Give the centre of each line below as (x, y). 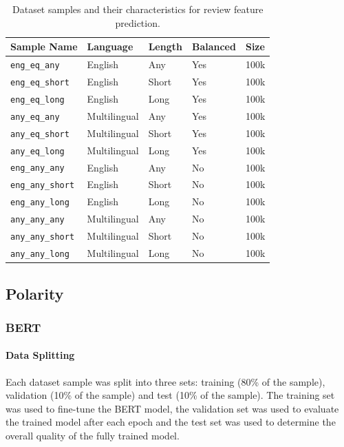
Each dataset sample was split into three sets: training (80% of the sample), (165, 381)
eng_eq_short (40, 82)
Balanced (214, 46)
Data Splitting (40, 355)
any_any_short (43, 237)
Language (110, 46)
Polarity (35, 293)
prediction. (138, 22)
